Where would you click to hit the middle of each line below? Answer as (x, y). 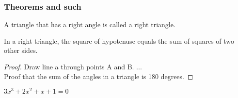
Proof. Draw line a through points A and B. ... (73, 66)
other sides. (21, 50)
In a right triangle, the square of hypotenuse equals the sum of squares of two (119, 41)
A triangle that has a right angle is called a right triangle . (90, 24)
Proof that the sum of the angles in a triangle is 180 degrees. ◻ (99, 76)
